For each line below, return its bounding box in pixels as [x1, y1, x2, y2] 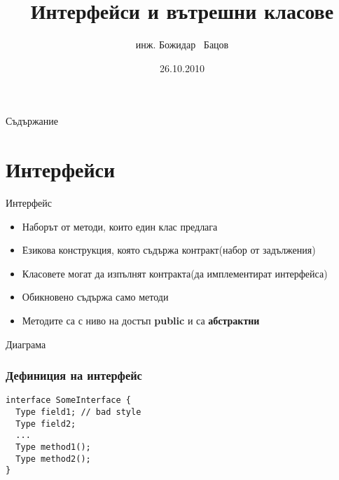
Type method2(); [15, 453, 91, 464]
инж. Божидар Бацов [135, 37, 229, 52]
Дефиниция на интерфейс [6, 366, 142, 384]
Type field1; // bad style [15, 407, 141, 418]
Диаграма [6, 336, 46, 351]
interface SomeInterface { [6, 395, 131, 406]
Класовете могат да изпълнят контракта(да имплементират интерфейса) [22, 266, 328, 280]
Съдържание [6, 114, 59, 128]
